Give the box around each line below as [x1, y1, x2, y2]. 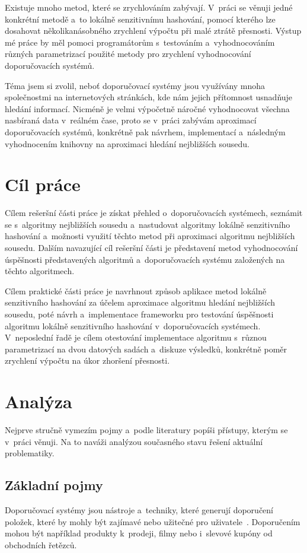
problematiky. [5, 447, 55, 459]
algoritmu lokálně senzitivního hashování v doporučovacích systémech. [5, 319, 261, 332]
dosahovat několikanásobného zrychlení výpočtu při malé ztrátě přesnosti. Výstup [5, 24, 302, 37]
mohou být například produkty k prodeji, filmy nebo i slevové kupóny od [5, 527, 273, 539]
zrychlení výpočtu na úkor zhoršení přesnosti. [5, 354, 170, 367]
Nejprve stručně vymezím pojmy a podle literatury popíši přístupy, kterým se [5, 424, 288, 436]
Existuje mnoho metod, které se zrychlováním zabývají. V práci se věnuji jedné [5, 1, 293, 13]
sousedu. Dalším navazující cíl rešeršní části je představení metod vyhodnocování [5, 241, 298, 254]
